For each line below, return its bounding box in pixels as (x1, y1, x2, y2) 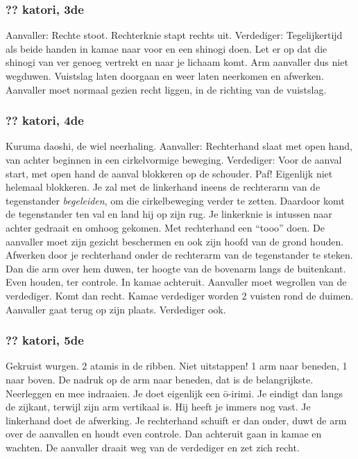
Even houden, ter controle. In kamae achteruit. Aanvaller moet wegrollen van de (6, 275, 347, 289)
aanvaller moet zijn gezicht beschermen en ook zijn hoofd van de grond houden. (6, 234, 344, 248)
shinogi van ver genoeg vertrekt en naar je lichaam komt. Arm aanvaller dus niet (6, 55, 348, 69)
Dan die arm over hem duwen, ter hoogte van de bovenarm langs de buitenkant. (6, 261, 346, 275)
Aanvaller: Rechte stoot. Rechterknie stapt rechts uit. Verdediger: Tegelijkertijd (6, 28, 343, 42)
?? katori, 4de (6, 112, 84, 129)
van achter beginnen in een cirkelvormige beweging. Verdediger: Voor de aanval (6, 153, 342, 166)
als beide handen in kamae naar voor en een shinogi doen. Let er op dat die (6, 41, 327, 55)
